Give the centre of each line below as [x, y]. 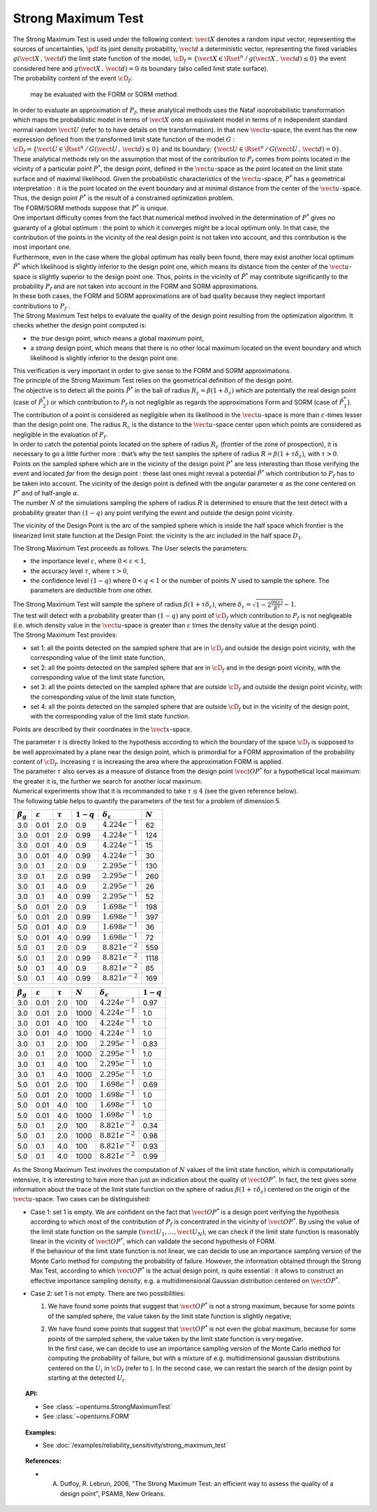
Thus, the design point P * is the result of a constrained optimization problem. [124, 198]
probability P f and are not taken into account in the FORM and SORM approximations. [136, 287]
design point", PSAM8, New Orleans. [113, 1493]
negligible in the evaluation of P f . [60, 435]
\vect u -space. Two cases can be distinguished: [82, 1199]
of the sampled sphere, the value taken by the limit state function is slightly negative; [170, 1316]
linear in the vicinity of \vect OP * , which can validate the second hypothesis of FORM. [153, 1241]
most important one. [42, 247]
